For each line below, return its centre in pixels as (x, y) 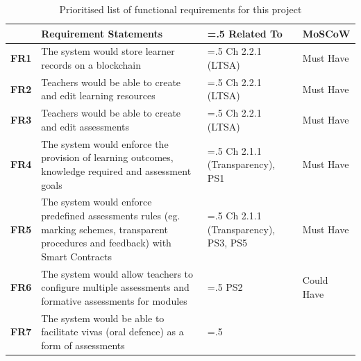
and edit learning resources (98, 95)
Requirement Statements (102, 33)
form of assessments (83, 345)
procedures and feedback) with (106, 243)
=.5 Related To (245, 33)
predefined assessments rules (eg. (111, 215)
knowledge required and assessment (116, 170)
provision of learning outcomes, (107, 157)
